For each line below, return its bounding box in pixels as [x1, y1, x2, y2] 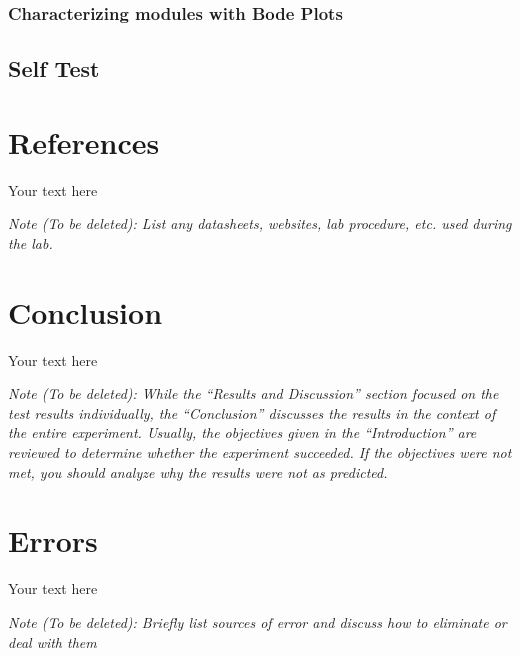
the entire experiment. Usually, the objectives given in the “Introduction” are [8, 422, 477, 443]
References [8, 121, 160, 162]
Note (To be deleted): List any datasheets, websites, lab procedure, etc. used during [8, 213, 512, 234]
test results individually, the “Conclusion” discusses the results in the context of [8, 402, 496, 423]
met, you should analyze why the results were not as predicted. [8, 461, 388, 482]
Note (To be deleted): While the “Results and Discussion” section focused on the [8, 383, 499, 404]
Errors [8, 520, 98, 561]
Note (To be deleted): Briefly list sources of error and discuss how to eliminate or [8, 611, 507, 632]
